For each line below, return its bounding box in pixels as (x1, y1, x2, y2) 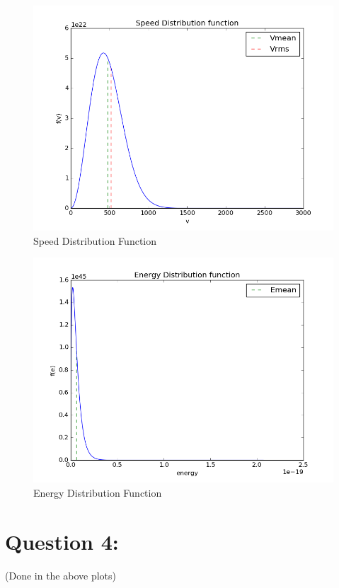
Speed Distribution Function (33, 233, 157, 248)
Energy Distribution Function (33, 485, 162, 500)
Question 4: (5, 526, 119, 555)
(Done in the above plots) (5, 567, 116, 582)
